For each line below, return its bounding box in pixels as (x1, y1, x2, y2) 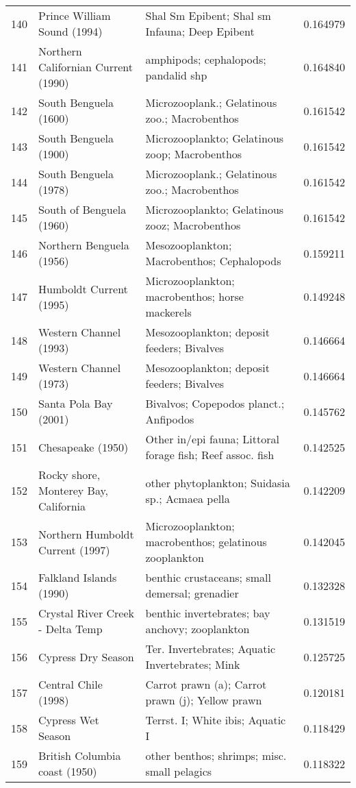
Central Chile (38, 676, 103, 692)
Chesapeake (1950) (38, 439, 129, 455)
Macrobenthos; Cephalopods (145, 253, 281, 269)
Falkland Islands (38, 569, 117, 585)
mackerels (145, 304, 192, 320)
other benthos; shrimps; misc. (145, 748, 287, 763)
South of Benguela (38, 201, 127, 217)
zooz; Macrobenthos (145, 217, 241, 233)
